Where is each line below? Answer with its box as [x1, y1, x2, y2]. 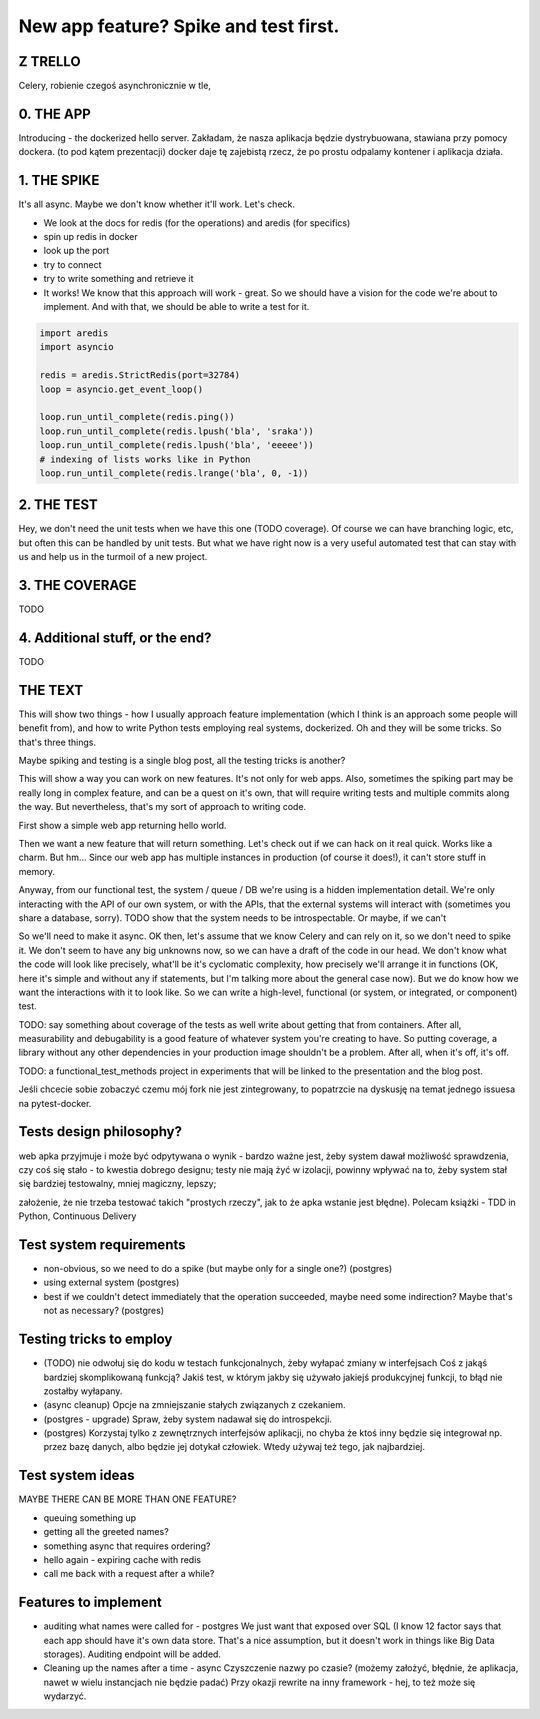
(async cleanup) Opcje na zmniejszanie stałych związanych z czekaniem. [43, 1399, 346, 1411]
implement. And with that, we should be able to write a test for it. [43, 301, 310, 312]
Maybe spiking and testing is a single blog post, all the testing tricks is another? [18, 755, 346, 767]
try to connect [43, 258, 102, 270]
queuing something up [43, 1511, 137, 1524]
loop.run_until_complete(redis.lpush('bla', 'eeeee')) [39, 440, 314, 451]
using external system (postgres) [43, 1276, 180, 1289]
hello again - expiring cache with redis [43, 1553, 202, 1565]
